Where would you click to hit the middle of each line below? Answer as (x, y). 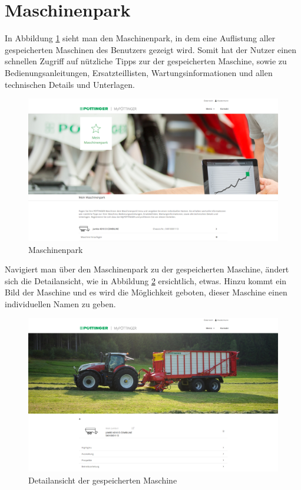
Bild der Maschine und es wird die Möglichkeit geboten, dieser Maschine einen (146, 292)
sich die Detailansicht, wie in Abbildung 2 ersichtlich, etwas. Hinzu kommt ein (146, 280)
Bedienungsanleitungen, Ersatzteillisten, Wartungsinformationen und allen (139, 72)
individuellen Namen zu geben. (60, 303)
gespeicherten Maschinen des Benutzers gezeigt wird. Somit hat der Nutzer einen (150, 49)
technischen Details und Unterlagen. (70, 84)
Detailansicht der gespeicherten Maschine (103, 480)
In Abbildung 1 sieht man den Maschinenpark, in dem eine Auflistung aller (140, 38)
